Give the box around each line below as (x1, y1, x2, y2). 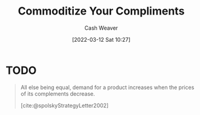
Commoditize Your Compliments (18, 4, 185, 18)
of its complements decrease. (20, 90, 95, 97)
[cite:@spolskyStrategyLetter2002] (20, 102, 109, 109)
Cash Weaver (84, 24, 118, 31)
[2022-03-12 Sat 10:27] (72, 36, 131, 43)
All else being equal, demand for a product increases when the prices (20, 84, 195, 91)
